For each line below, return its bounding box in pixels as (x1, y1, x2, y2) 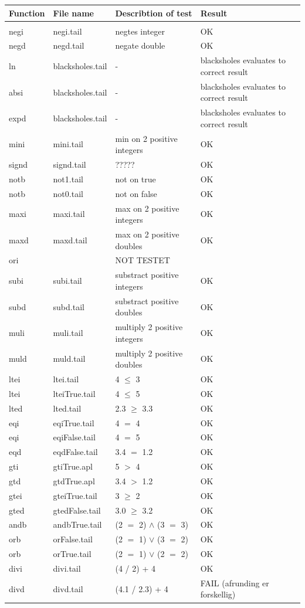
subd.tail (53, 300, 84, 313)
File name (53, 6, 94, 19)
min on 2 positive (115, 132, 178, 144)
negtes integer (115, 25, 165, 37)
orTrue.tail (53, 548, 91, 560)
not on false (115, 187, 157, 199)
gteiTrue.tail (53, 489, 97, 501)
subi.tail (53, 274, 82, 287)
